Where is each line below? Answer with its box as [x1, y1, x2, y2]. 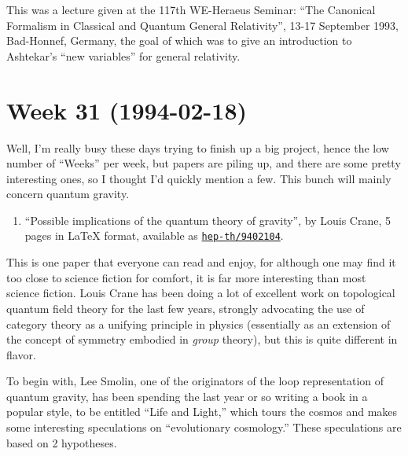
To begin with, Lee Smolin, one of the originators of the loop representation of [6, 373, 384, 389]
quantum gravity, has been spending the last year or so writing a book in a [6, 388, 368, 404]
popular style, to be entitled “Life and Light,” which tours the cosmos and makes [6, 403, 398, 420]
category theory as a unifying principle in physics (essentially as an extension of [6, 315, 391, 332]
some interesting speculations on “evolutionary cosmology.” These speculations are [6, 419, 402, 436]
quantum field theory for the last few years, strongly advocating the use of [6, 300, 365, 316]
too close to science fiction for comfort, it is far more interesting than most [6, 269, 366, 285]
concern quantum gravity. [6, 186, 130, 202]
